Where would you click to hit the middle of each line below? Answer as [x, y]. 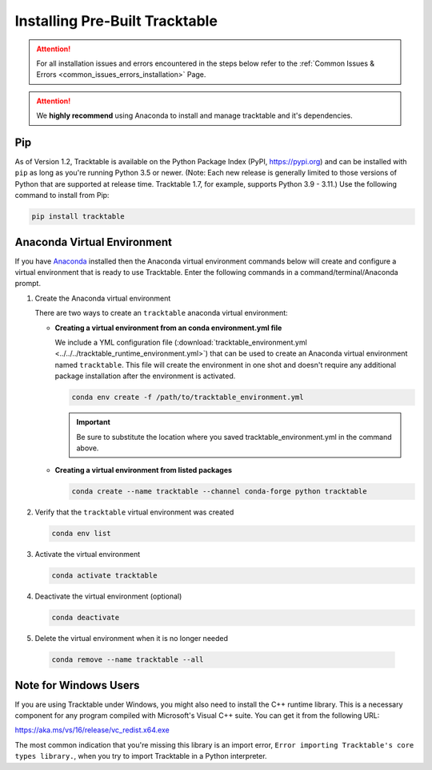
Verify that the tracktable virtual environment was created [134, 512]
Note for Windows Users [77, 685]
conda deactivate [86, 618]
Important [94, 422]
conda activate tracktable [104, 576]
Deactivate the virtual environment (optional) [108, 596]
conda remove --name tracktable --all [128, 660]
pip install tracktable [78, 217]
